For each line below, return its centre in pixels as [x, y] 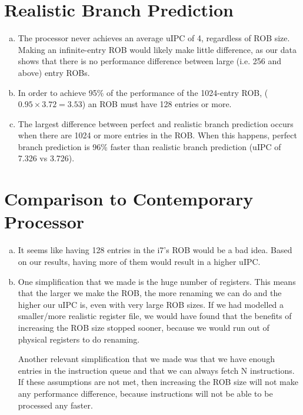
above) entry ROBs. [54, 72]
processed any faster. [55, 405]
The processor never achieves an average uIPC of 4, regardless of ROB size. [154, 38]
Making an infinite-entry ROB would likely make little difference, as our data [157, 49]
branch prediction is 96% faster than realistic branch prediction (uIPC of [149, 146]
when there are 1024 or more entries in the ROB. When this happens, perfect [157, 135]
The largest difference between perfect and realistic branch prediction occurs [156, 123]
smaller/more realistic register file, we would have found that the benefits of [155, 316]
